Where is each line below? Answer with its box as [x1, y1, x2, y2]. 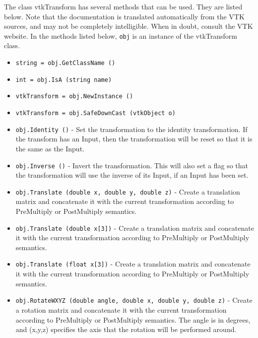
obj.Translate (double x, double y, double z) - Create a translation [15, 186, 240, 197]
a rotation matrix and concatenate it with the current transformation [15, 304, 227, 315]
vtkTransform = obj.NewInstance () [15, 93, 133, 100]
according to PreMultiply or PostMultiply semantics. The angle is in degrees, [15, 314, 251, 325]
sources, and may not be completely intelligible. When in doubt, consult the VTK [4, 21, 253, 31]
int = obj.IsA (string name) [15, 76, 112, 83]
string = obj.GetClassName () [15, 60, 116, 67]
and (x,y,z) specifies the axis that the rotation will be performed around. [15, 324, 237, 335]
